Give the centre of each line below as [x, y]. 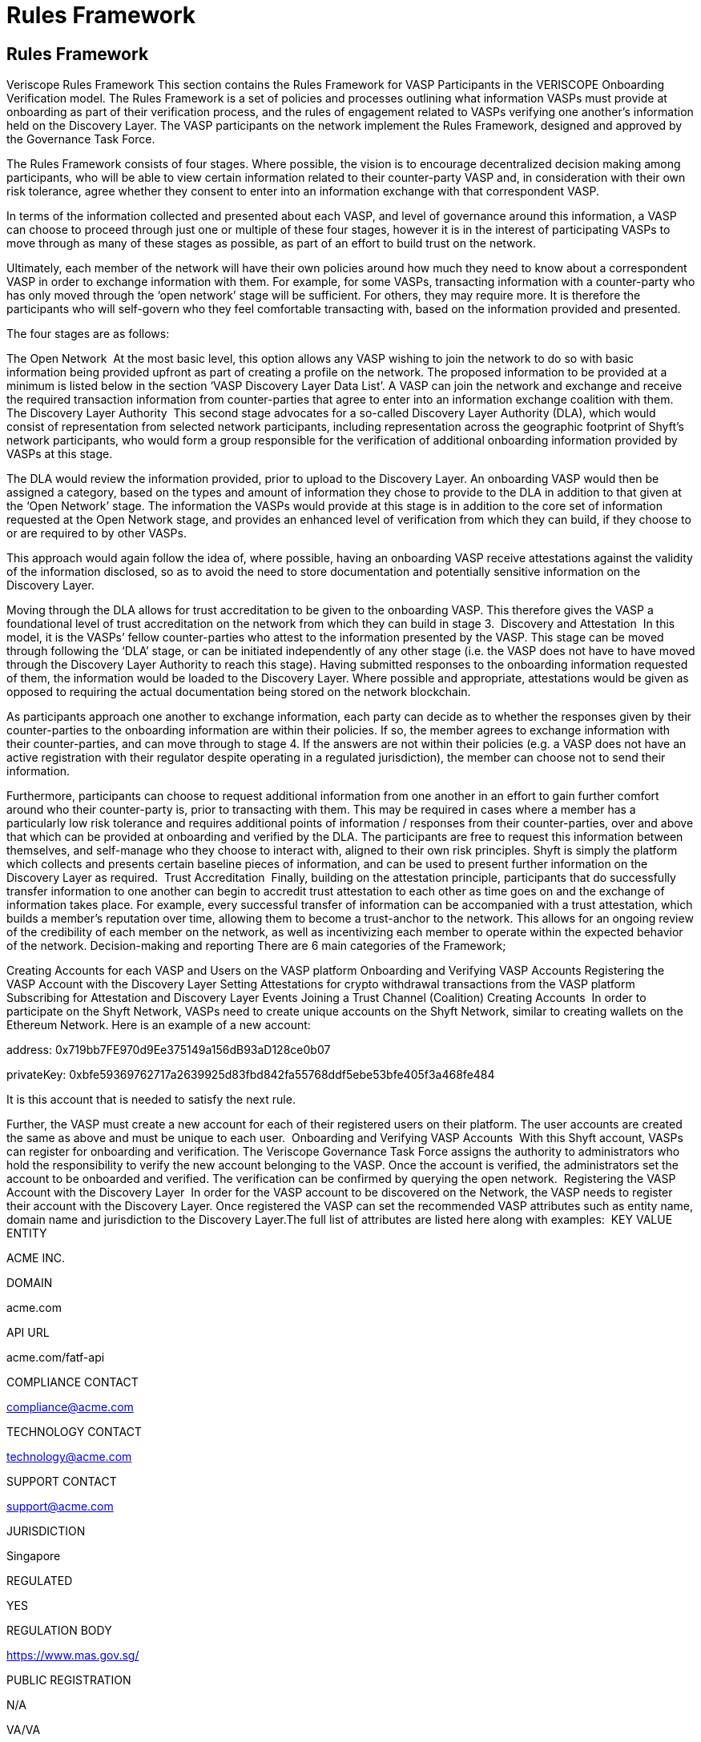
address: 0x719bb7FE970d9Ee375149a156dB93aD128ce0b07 [169, 1050]
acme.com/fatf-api [56, 1358]
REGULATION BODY [59, 1631]
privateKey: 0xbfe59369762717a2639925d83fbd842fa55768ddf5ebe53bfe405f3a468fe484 [251, 1075]
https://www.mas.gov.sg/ [73, 1656]
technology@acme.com [69, 1457]
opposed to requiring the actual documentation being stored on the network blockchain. [239, 692]
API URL [28, 1333]
